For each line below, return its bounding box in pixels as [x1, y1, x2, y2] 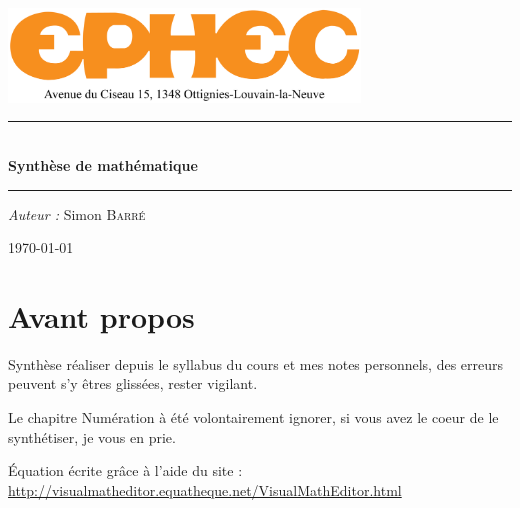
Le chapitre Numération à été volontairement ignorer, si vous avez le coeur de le [8, 407, 499, 428]
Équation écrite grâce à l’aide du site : [8, 460, 243, 481]
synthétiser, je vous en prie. [8, 426, 176, 447]
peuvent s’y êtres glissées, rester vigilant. [8, 373, 258, 394]
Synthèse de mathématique [8, 154, 198, 175]
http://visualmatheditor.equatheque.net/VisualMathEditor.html [8, 479, 402, 500]
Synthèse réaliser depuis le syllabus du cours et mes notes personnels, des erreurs [8, 353, 504, 374]
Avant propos [8, 295, 195, 336]
